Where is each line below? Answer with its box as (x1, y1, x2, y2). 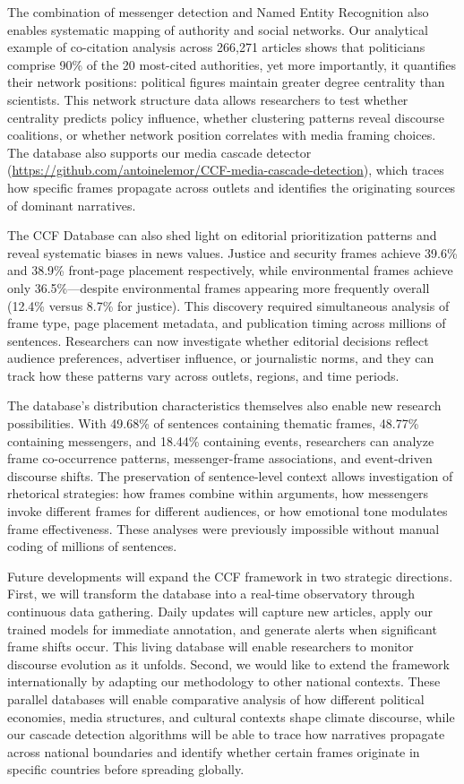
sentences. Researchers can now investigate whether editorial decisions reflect (7, 331, 429, 349)
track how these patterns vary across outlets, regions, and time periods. (7, 366, 400, 384)
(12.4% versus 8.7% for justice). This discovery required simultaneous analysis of (7, 296, 450, 314)
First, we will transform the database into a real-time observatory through (7, 584, 415, 603)
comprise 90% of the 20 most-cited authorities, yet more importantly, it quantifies (7, 55, 456, 73)
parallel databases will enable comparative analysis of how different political (7, 689, 425, 708)
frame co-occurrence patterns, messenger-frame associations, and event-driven (7, 449, 433, 468)
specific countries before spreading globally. (7, 760, 245, 779)
